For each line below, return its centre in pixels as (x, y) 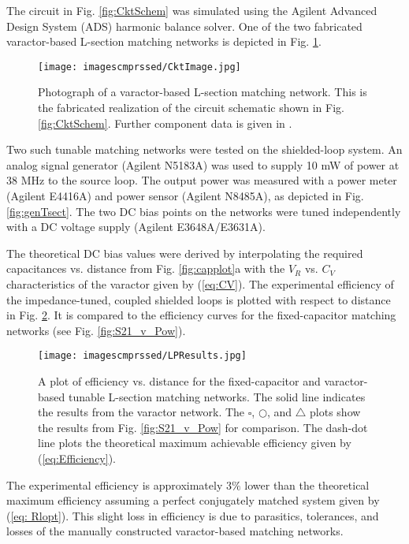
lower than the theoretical (307, 484)
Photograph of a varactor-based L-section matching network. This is (203, 92)
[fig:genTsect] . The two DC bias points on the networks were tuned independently (204, 211)
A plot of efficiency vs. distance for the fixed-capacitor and (179, 381)
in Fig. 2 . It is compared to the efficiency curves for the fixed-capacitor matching (201, 315)
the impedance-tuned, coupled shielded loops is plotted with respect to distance (199, 299)
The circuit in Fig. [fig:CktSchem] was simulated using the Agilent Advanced (192, 10)
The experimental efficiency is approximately (115, 484)
